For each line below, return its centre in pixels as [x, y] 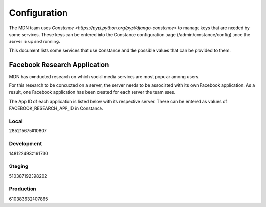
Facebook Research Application [59, 64]
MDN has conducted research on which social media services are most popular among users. [104, 76]
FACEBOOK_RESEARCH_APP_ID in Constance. [56, 108]
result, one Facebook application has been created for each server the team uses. [92, 92]
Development [26, 144]
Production [23, 189]
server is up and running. [34, 41]
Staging [19, 166]
